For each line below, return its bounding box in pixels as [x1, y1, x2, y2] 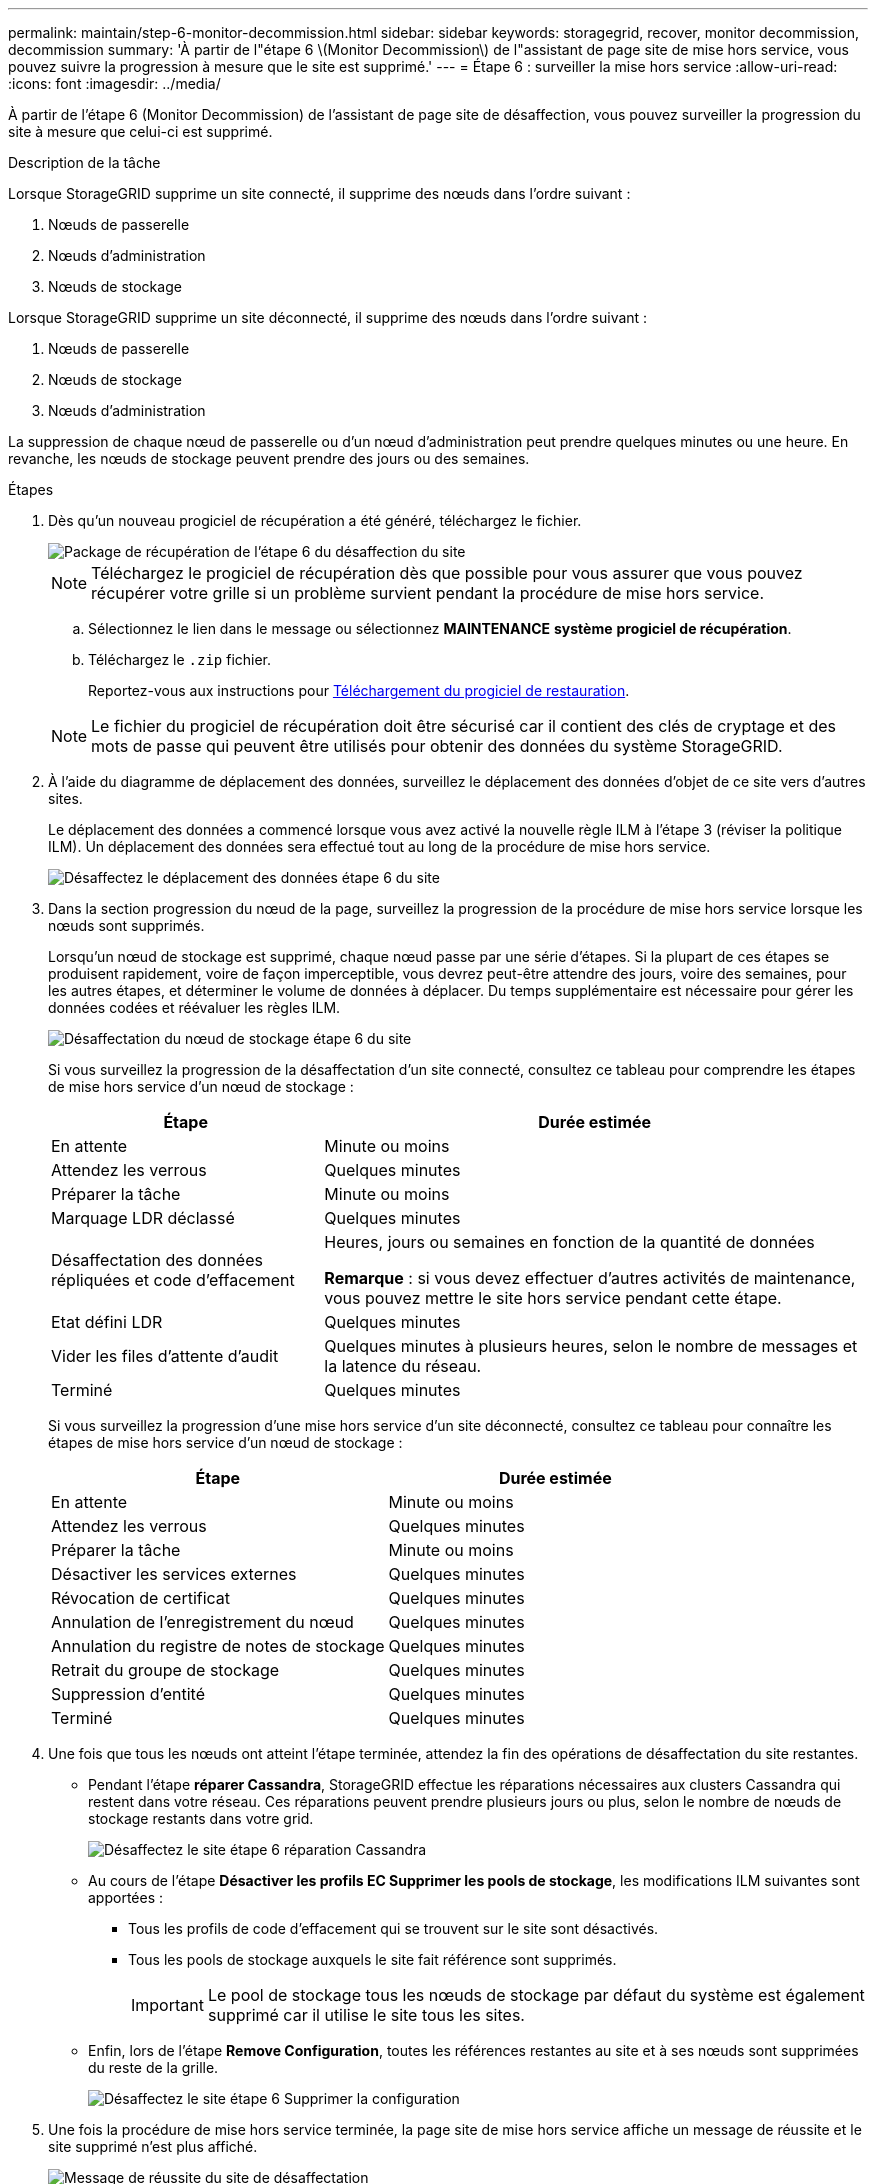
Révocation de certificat [51, 1588, 231, 1608]
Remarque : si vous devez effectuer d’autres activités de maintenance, [324, 1268, 856, 1288]
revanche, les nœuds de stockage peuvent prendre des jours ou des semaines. [8, 450, 530, 467]
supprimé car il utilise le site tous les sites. [207, 2005, 525, 2025]
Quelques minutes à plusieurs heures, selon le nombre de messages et [324, 1336, 858, 1356]
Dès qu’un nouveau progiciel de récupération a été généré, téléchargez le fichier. [48, 512, 582, 529]
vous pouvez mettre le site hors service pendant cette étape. [324, 1288, 782, 1308]
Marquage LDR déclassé [51, 1208, 235, 1228]
